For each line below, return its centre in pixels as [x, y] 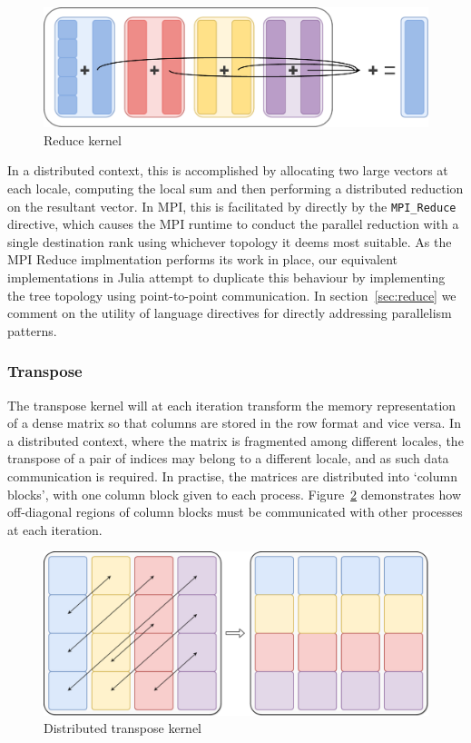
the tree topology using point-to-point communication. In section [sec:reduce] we [232, 295]
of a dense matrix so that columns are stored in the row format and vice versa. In [234, 423]
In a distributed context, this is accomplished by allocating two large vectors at [228, 170]
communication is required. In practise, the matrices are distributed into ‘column [232, 476]
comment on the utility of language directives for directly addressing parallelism [230, 313]
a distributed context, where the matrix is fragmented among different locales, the [235, 440]
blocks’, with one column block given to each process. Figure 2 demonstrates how [235, 494]
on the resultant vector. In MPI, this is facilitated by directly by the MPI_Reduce [232, 206]
